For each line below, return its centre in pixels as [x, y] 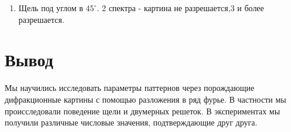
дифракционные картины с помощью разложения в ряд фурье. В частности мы [145, 99]
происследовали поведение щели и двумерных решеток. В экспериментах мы [143, 111]
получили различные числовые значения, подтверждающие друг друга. [131, 122]
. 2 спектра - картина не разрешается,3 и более [180, 8]
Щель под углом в [51, 8]
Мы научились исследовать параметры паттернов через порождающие [130, 88]
